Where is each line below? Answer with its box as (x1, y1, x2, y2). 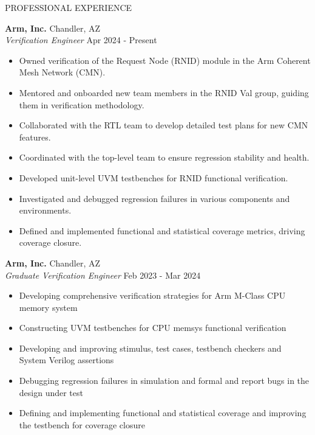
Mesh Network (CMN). (19, 66, 106, 78)
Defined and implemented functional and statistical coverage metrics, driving (19, 224, 305, 237)
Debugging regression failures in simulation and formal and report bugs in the (19, 374, 310, 387)
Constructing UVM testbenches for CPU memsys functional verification (19, 321, 286, 334)
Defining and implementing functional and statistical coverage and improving (19, 406, 307, 419)
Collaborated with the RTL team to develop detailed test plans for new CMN (19, 119, 308, 131)
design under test (19, 386, 83, 398)
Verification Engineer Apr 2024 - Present (5, 33, 157, 46)
